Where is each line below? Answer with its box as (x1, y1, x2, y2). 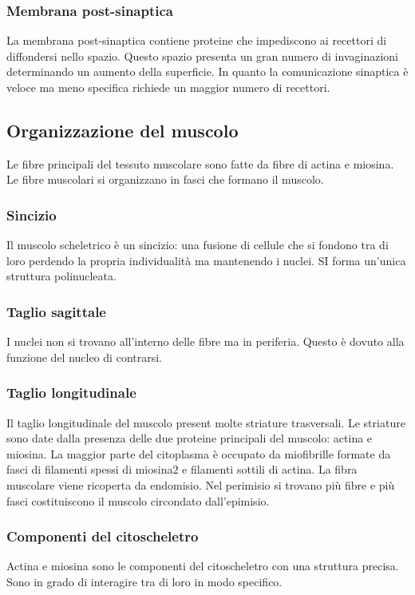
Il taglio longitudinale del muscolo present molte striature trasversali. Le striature (6, 414, 405, 430)
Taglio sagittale (6, 301, 106, 321)
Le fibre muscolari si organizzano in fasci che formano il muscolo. (6, 171, 324, 188)
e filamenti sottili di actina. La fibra (182, 461, 358, 478)
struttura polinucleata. (6, 268, 117, 284)
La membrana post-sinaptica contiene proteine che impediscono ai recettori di (6, 32, 387, 49)
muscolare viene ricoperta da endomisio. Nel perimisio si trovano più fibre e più (6, 476, 395, 493)
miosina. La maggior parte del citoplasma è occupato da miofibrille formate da (6, 445, 391, 462)
